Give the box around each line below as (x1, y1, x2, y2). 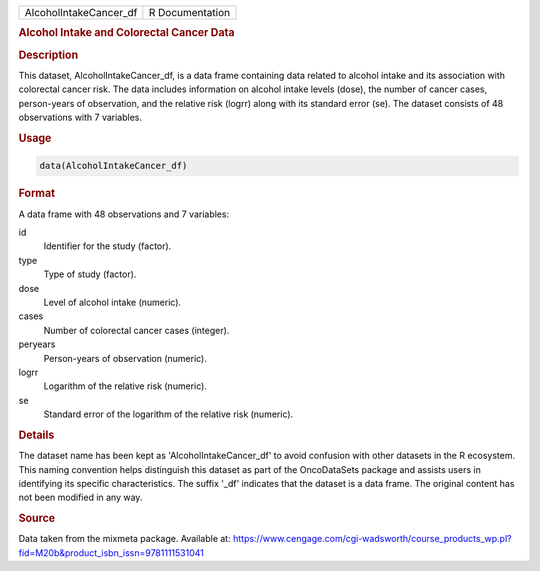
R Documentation (148, 6, 231, 19)
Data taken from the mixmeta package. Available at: (18, 533, 231, 545)
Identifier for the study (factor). (43, 240, 172, 252)
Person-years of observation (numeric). (43, 352, 207, 364)
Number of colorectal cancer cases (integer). (43, 324, 230, 336)
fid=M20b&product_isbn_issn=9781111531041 (18, 546, 205, 559)
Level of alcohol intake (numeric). (43, 296, 182, 308)
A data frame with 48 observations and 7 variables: (18, 208, 230, 220)
